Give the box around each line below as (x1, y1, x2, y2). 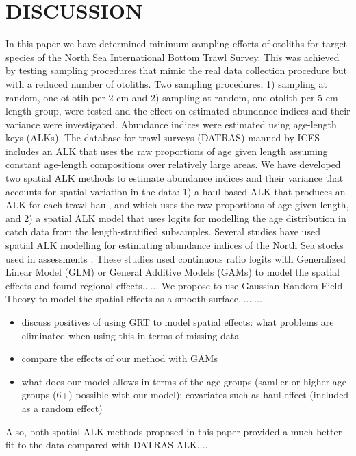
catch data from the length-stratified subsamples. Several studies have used (5, 224, 320, 239)
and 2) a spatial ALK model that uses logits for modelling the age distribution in (5, 211, 346, 225)
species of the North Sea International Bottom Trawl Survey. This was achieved (5, 49, 340, 64)
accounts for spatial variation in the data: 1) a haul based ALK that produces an (5, 184, 346, 198)
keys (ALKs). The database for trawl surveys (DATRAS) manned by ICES (5, 130, 320, 145)
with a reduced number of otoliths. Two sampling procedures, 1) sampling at (5, 76, 327, 91)
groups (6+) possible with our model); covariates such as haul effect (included (21, 387, 349, 402)
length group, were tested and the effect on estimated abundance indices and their (5, 104, 351, 118)
